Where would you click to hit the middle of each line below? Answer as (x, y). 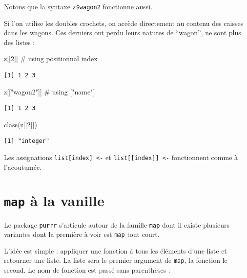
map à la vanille (54, 200)
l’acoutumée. (23, 167)
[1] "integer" (27, 141)
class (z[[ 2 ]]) (21, 124)
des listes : (20, 42)
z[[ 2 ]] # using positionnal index (51, 58)
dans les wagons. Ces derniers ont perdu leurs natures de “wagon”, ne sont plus (123, 33)
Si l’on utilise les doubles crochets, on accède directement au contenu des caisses (124, 23)
